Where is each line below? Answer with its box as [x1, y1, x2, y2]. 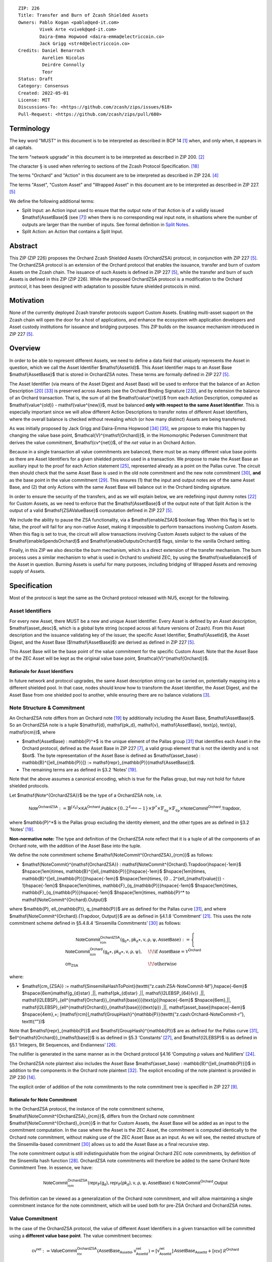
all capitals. [9, 144, 33, 151]
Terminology [9, 124, 50, 133]
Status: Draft [18, 76, 53, 82]
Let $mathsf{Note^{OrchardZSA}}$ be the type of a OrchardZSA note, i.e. [9, 792, 163, 798]
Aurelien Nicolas [42, 55, 85, 61]
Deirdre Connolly [42, 62, 85, 68]
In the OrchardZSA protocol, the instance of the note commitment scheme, [9, 1106, 165, 1112]
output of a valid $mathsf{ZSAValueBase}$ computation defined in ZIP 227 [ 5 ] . [9, 507, 173, 513]
